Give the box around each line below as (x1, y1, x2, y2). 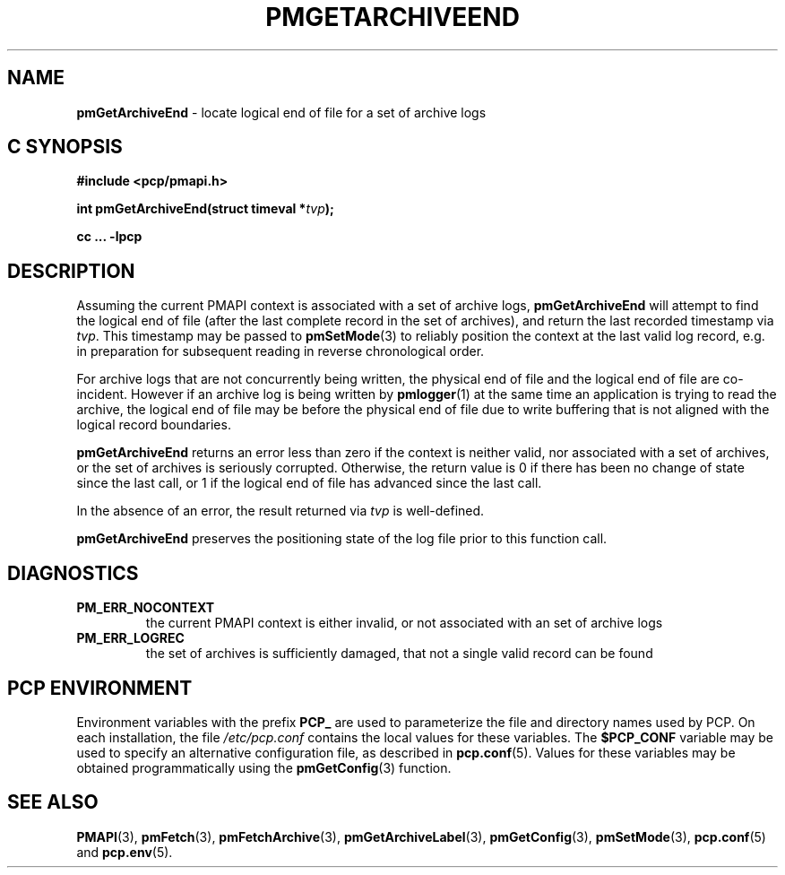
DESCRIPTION (7, 259, 135, 282)
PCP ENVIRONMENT (7, 676, 193, 699)
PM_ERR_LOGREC (76, 630, 185, 646)
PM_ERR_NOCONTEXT (76, 600, 215, 616)
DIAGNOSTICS (7, 561, 139, 585)
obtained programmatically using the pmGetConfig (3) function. (76, 759, 452, 775)
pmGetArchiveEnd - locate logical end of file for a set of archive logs (76, 104, 487, 120)
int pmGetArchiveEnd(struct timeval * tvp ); (76, 201, 334, 217)
